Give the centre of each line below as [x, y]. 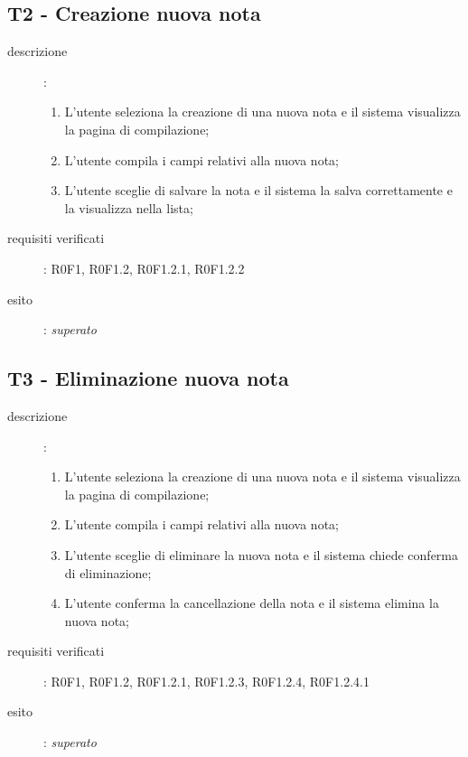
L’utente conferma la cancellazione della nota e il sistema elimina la [252, 603]
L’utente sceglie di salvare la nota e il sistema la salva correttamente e [258, 190]
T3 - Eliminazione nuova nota [148, 378]
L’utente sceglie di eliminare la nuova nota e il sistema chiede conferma [262, 554]
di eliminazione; [108, 572]
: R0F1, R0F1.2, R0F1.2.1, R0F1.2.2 [144, 268]
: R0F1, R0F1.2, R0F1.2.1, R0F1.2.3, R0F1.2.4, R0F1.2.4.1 [206, 681]
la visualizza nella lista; [129, 207]
